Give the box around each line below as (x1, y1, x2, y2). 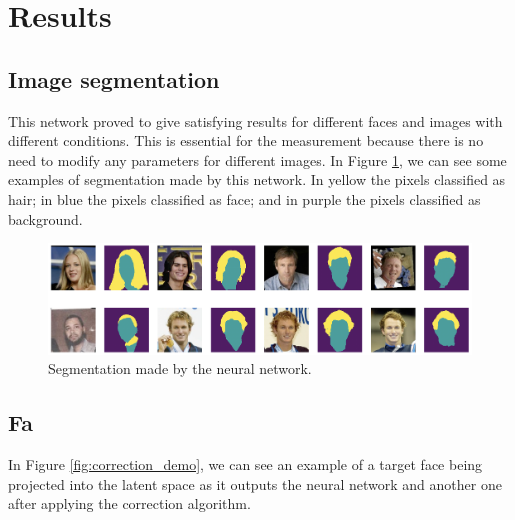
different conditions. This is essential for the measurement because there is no (8, 130, 484, 151)
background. (8, 208, 83, 229)
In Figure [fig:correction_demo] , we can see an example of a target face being (8, 454, 483, 475)
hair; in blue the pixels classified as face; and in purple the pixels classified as (8, 188, 481, 209)
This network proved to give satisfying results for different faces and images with (8, 110, 503, 131)
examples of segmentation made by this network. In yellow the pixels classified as (8, 169, 506, 190)
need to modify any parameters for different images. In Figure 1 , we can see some (8, 149, 507, 170)
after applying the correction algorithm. (8, 493, 251, 514)
